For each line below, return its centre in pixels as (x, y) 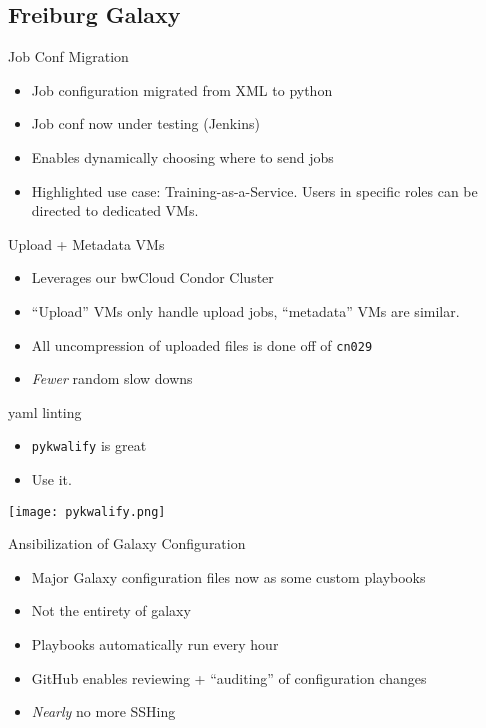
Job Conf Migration (68, 56)
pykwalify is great (89, 445)
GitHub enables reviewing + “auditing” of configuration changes (229, 677)
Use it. (51, 479)
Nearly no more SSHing (103, 711)
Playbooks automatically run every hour (155, 644)
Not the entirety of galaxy (111, 610)
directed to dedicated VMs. (115, 210)
